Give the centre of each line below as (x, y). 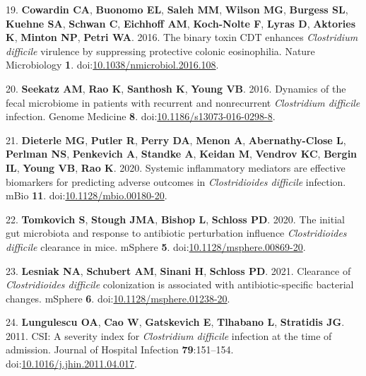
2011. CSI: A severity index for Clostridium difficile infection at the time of (169, 335)
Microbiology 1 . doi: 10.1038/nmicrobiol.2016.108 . (112, 65)
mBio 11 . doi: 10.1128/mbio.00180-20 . (87, 195)
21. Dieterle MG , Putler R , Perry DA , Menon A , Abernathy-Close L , (176, 140)
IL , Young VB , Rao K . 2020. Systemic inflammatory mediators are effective (176, 167)
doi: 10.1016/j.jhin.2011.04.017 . (71, 364)
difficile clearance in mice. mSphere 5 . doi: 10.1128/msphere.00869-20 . (156, 246)
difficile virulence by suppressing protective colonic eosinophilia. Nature (160, 51)
